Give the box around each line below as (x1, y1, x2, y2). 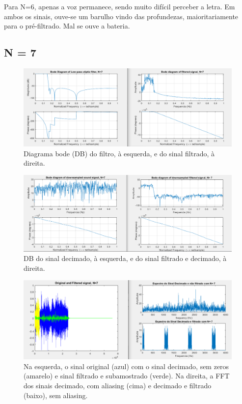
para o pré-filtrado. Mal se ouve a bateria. (4, 21, 130, 31)
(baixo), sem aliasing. (24, 390, 88, 400)
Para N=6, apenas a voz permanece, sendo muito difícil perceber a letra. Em (4, 1, 235, 11)
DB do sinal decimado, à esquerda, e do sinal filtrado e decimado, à (24, 253, 227, 263)
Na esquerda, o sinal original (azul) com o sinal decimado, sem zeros (24, 361, 229, 371)
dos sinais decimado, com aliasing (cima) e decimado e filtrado (24, 380, 212, 390)
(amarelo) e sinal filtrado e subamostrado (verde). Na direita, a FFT (24, 371, 230, 381)
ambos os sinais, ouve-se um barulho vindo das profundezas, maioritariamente (4, 11, 239, 21)
